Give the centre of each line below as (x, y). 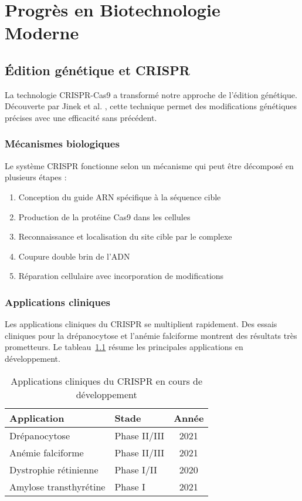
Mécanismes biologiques (62, 144)
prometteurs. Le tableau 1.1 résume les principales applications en (124, 347)
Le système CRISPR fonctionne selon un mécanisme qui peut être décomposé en (149, 165)
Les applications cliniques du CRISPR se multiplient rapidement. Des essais (141, 324)
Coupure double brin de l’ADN (74, 256)
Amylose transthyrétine (57, 486)
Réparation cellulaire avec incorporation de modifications (121, 276)
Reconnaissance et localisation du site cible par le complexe (125, 236)
